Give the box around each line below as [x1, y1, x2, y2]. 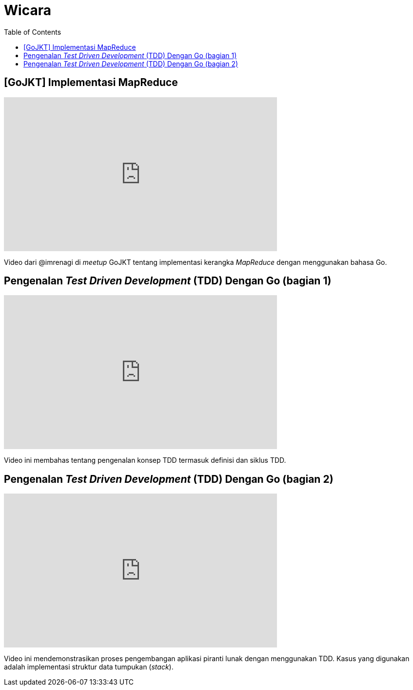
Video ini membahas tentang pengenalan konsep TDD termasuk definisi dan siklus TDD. [4, 456, 286, 465]
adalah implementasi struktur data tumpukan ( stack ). [4, 663, 174, 671]
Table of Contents [4, 27, 61, 36]
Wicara [4, 2, 51, 19]
